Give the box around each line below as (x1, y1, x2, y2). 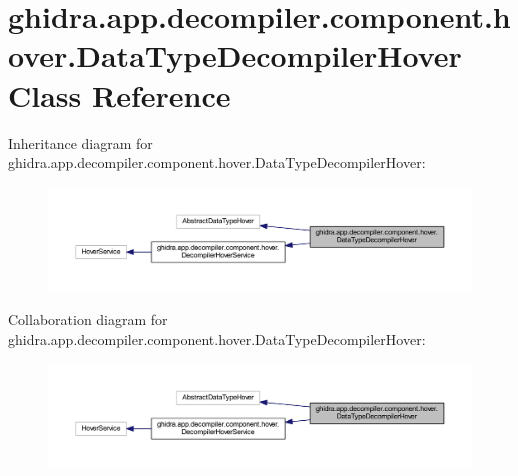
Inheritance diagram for (8, 132, 153, 153)
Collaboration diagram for (8, 309, 168, 330)
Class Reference (8, 74, 231, 115)
